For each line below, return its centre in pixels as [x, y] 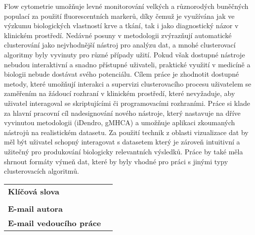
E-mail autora [35, 208]
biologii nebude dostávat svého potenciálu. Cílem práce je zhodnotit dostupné [122, 74]
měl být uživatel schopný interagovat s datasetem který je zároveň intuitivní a [122, 142]
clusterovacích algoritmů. [42, 171]
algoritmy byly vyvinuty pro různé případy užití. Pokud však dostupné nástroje [125, 54]
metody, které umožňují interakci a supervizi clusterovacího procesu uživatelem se [128, 83]
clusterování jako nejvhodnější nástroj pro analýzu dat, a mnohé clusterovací [120, 45]
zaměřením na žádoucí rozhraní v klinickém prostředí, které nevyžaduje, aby [120, 93]
